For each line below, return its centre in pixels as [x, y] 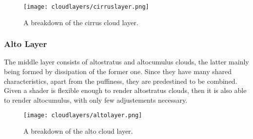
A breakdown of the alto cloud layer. [78, 131]
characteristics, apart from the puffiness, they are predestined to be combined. [121, 81]
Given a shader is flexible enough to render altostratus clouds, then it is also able [125, 90]
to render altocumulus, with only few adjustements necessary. [96, 100]
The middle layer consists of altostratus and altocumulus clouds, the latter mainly [126, 62]
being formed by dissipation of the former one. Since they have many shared [118, 71]
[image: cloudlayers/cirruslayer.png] [86, 7]
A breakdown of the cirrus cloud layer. [81, 22]
